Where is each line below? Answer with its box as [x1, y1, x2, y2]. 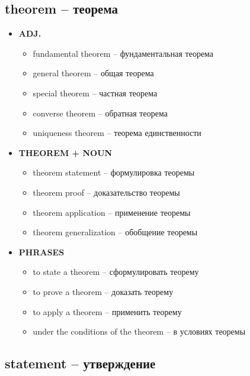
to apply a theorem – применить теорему [33, 305, 182, 317]
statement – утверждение [5, 354, 156, 372]
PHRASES [18, 245, 65, 258]
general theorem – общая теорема [33, 67, 154, 79]
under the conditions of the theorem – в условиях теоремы [33, 325, 246, 338]
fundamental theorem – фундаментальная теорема [33, 47, 214, 59]
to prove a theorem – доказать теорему [33, 285, 174, 297]
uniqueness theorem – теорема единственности [33, 127, 201, 139]
